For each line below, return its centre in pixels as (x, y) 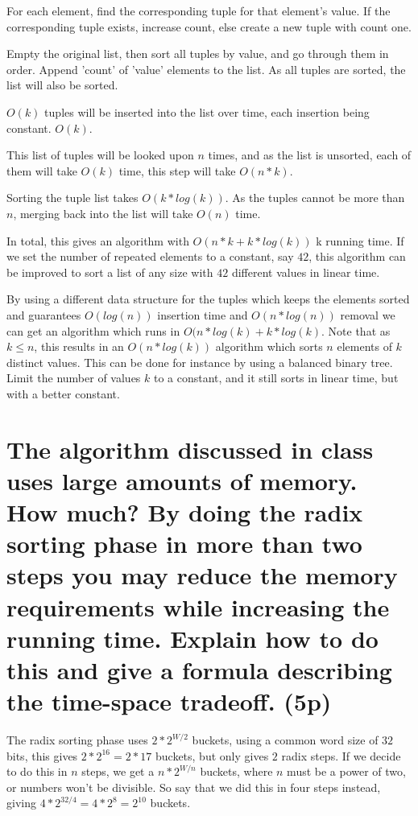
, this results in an (79, 346)
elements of (364, 346)
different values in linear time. (306, 272)
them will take (42, 170)
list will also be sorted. (62, 85)
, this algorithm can (357, 256)
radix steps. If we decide (341, 755)
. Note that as (356, 330)
